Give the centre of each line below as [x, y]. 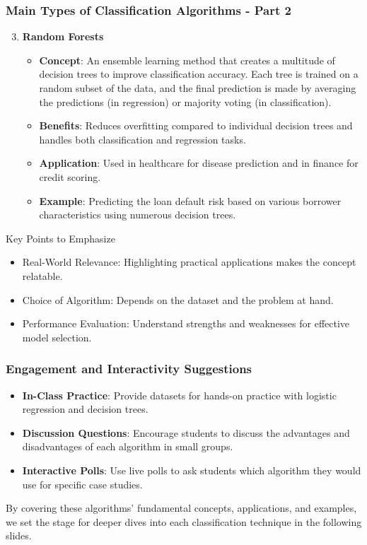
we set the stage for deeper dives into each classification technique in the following [184, 521]
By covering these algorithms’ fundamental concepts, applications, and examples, [181, 508]
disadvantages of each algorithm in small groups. [128, 446]
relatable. [42, 275]
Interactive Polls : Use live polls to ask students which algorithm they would [192, 470]
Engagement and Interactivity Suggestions [129, 369]
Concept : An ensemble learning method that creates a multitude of [187, 60]
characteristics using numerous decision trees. [138, 215]
